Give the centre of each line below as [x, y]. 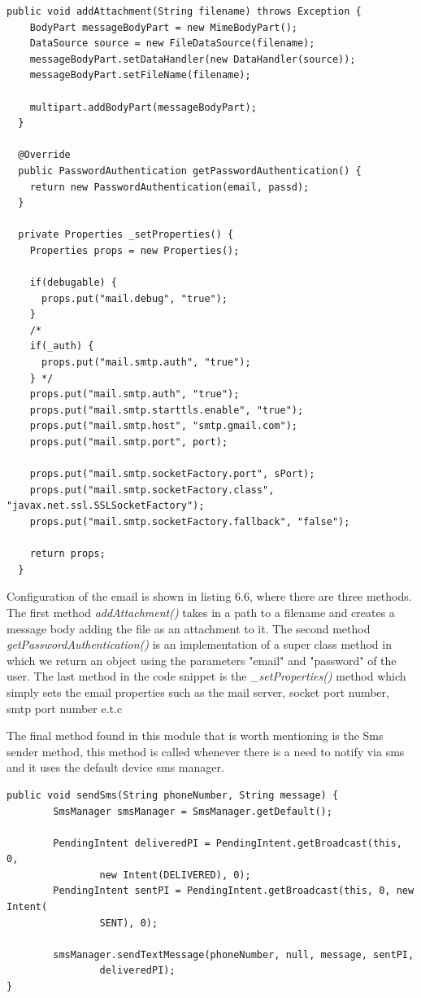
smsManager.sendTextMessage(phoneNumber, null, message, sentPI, [234, 954]
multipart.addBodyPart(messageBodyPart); [143, 107]
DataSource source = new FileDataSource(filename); [172, 44]
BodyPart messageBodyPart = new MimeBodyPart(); [163, 27]
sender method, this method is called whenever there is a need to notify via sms [206, 751]
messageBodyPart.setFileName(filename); [140, 75]
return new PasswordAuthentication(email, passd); [169, 187]
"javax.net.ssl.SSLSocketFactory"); [106, 506]
